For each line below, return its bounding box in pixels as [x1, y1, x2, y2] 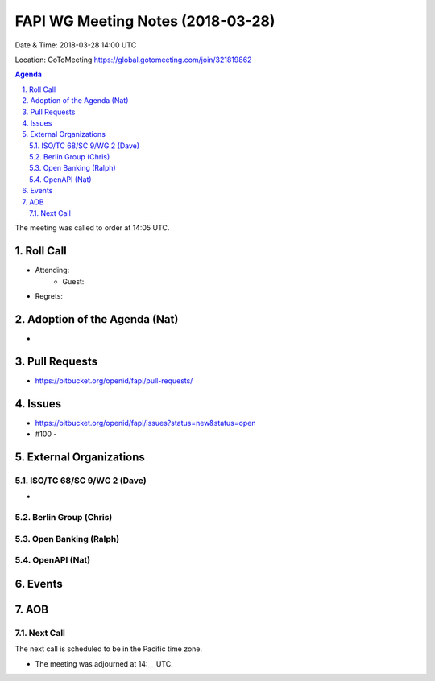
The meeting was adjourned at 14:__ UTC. [35, 658, 173, 668]
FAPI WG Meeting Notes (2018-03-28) [14, 12, 275, 30]
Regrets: [35, 291, 64, 301]
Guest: [62, 276, 85, 286]
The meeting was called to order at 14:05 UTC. [14, 223, 170, 233]
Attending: [35, 266, 70, 275]
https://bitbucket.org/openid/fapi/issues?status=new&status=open [35, 418, 256, 427]
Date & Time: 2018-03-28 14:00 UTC [14, 40, 137, 50]
